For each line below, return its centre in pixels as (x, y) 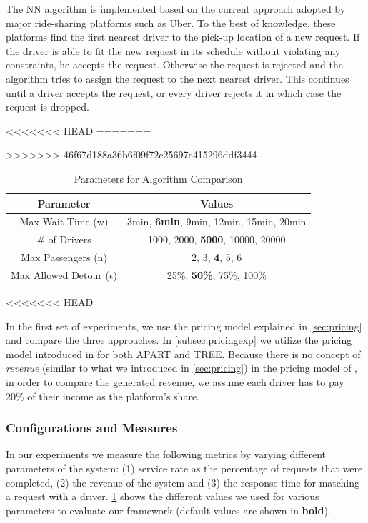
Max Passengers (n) (64, 257)
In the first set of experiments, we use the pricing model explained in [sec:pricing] (184, 326)
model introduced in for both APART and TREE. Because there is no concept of (183, 354)
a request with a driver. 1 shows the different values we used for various (163, 496)
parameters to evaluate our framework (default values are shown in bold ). (168, 510)
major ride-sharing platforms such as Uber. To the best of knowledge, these (171, 22)
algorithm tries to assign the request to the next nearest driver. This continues (178, 78)
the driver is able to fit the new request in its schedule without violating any (173, 50)
